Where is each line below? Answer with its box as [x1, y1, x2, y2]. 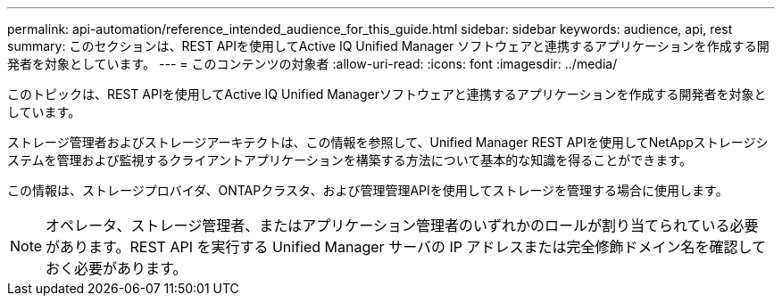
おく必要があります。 [46, 259, 187, 277]
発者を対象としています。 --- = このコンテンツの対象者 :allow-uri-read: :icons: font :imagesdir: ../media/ [7, 56, 618, 71]
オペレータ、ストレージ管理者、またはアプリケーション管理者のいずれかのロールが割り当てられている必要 [46, 217, 759, 234]
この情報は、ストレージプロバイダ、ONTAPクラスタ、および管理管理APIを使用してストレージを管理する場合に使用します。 [7, 183, 728, 198]
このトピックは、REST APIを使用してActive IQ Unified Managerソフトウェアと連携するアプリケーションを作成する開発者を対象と [7, 86, 767, 102]
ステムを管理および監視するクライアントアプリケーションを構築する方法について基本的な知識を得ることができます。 [7, 152, 692, 168]
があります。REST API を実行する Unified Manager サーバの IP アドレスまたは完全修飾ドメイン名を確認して [46, 238, 767, 256]
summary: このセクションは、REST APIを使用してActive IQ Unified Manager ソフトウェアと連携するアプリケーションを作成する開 [7, 38, 770, 53]
